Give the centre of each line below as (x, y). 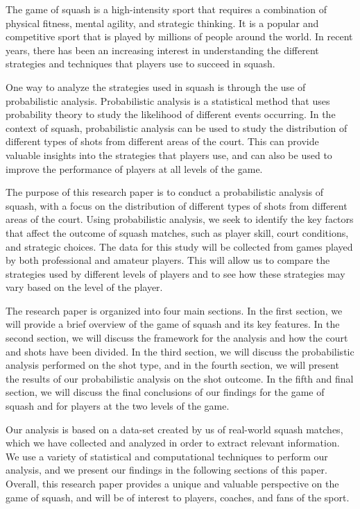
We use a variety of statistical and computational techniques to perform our (167, 456)
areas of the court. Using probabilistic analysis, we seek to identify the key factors (180, 219)
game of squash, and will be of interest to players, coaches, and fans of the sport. (178, 497)
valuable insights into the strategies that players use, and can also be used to (169, 155)
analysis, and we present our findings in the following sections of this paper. (166, 470)
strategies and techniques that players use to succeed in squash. (140, 64)
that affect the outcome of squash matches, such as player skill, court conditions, (177, 232)
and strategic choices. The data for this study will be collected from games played (179, 246)
